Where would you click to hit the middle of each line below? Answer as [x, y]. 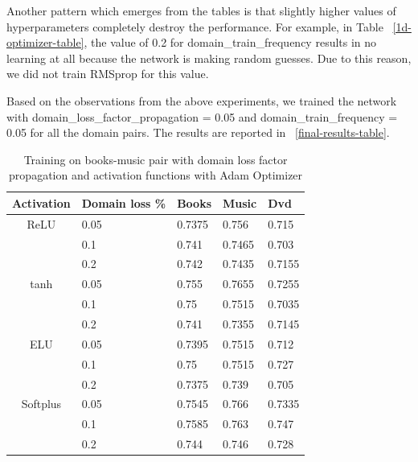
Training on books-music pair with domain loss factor [156, 159]
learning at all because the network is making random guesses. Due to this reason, [209, 58]
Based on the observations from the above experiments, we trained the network [202, 100]
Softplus [41, 404]
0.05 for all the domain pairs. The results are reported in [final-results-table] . [198, 132]
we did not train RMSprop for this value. [108, 74]
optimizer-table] [45, 42]
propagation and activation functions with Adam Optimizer [156, 175]
